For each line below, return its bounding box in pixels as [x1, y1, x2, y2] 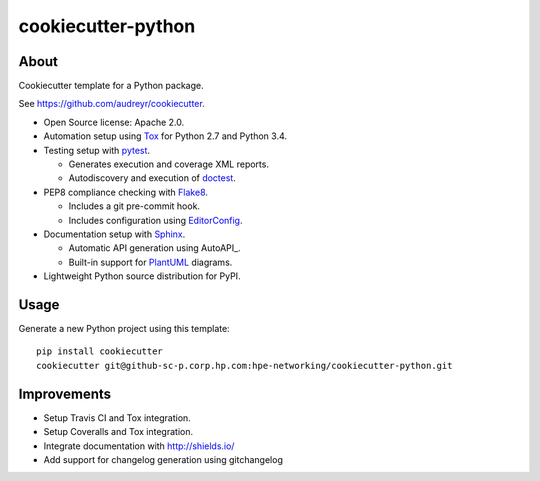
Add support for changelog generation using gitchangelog [43, 453, 284, 465]
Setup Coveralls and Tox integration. [43, 426, 194, 438]
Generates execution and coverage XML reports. [68, 158, 270, 170]
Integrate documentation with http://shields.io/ [43, 440, 235, 452]
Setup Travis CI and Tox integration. [43, 411, 192, 424]
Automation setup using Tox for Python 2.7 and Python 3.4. [43, 130, 288, 142]
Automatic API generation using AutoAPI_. [68, 242, 241, 254]
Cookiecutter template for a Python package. [18, 80, 204, 92]
